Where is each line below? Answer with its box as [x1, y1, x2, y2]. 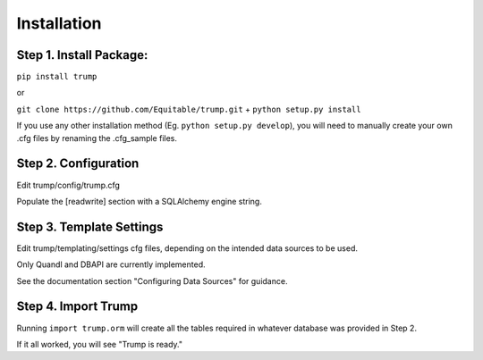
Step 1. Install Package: [16, 47, 148, 63]
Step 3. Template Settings [16, 219, 164, 234]
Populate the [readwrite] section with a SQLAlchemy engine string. [16, 196, 263, 206]
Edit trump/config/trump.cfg [16, 180, 121, 190]
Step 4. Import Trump [16, 299, 139, 314]
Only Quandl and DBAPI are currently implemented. [16, 259, 206, 270]
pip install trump [16, 71, 97, 82]
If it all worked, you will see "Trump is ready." [16, 339, 183, 349]
